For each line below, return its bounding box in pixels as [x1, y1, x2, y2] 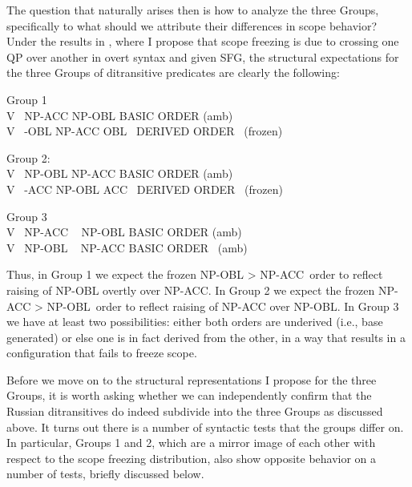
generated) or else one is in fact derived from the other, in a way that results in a [6, 328, 406, 345]
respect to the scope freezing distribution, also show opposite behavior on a [6, 449, 377, 466]
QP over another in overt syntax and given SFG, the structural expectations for [6, 48, 399, 65]
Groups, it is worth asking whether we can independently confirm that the [6, 387, 372, 404]
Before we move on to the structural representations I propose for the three [6, 371, 377, 388]
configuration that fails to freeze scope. [6, 344, 197, 361]
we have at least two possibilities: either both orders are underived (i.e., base [6, 313, 383, 330]
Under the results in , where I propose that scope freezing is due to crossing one [6, 33, 399, 50]
